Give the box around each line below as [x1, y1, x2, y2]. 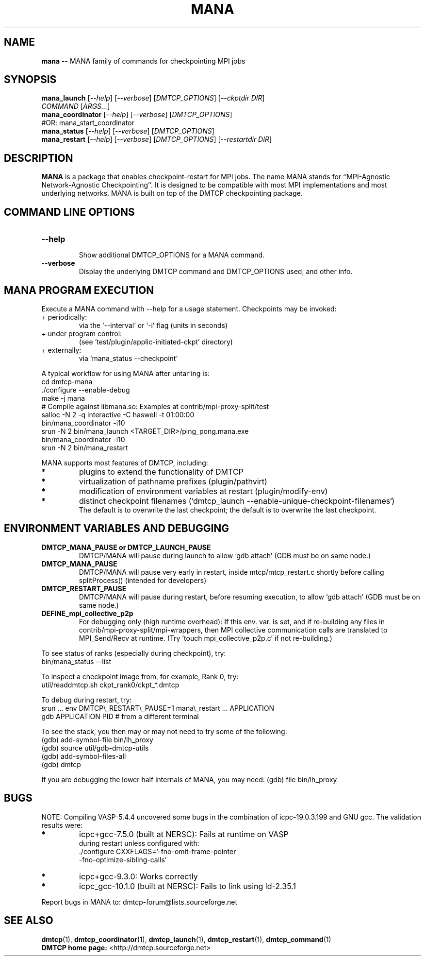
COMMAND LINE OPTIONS [4, 206, 135, 218]
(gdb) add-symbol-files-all [41, 752, 126, 760]
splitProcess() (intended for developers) [79, 576, 207, 584]
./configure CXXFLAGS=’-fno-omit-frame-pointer [79, 847, 236, 856]
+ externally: [41, 345, 82, 354]
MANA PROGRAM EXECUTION [4, 284, 154, 296]
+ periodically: [41, 312, 87, 321]
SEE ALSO [4, 914, 53, 927]
